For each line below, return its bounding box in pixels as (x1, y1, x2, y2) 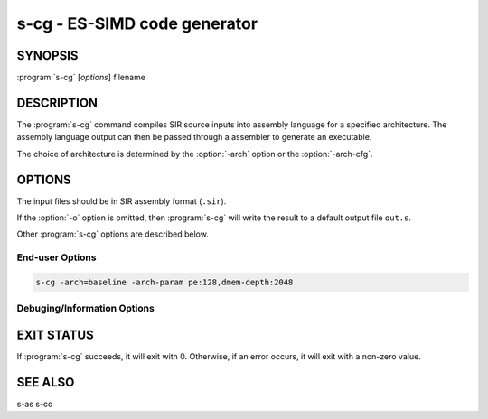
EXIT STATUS (16, 327, 94, 342)
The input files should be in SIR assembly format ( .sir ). (16, 195, 227, 207)
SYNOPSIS (16, 48, 79, 63)
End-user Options (16, 251, 97, 264)
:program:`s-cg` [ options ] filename (16, 72, 146, 83)
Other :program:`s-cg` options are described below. (16, 228, 210, 239)
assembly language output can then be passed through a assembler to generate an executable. (16, 132, 372, 143)
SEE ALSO (16, 375, 75, 390)
